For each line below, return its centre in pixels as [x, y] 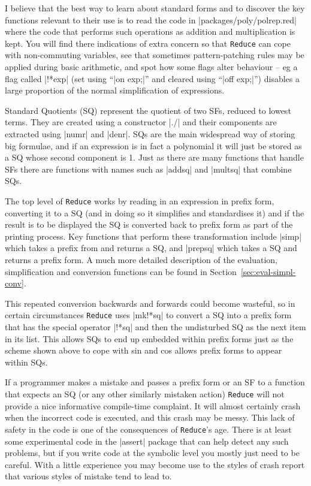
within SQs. [26, 362]
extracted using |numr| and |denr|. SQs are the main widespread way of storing [150, 134]
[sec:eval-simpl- [268, 271]
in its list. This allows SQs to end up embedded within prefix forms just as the [149, 338]
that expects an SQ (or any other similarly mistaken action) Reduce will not [145, 394]
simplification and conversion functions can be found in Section [121, 271]
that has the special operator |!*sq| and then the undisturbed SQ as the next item [155, 327]
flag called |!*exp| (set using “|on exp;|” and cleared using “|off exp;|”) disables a [152, 78]
